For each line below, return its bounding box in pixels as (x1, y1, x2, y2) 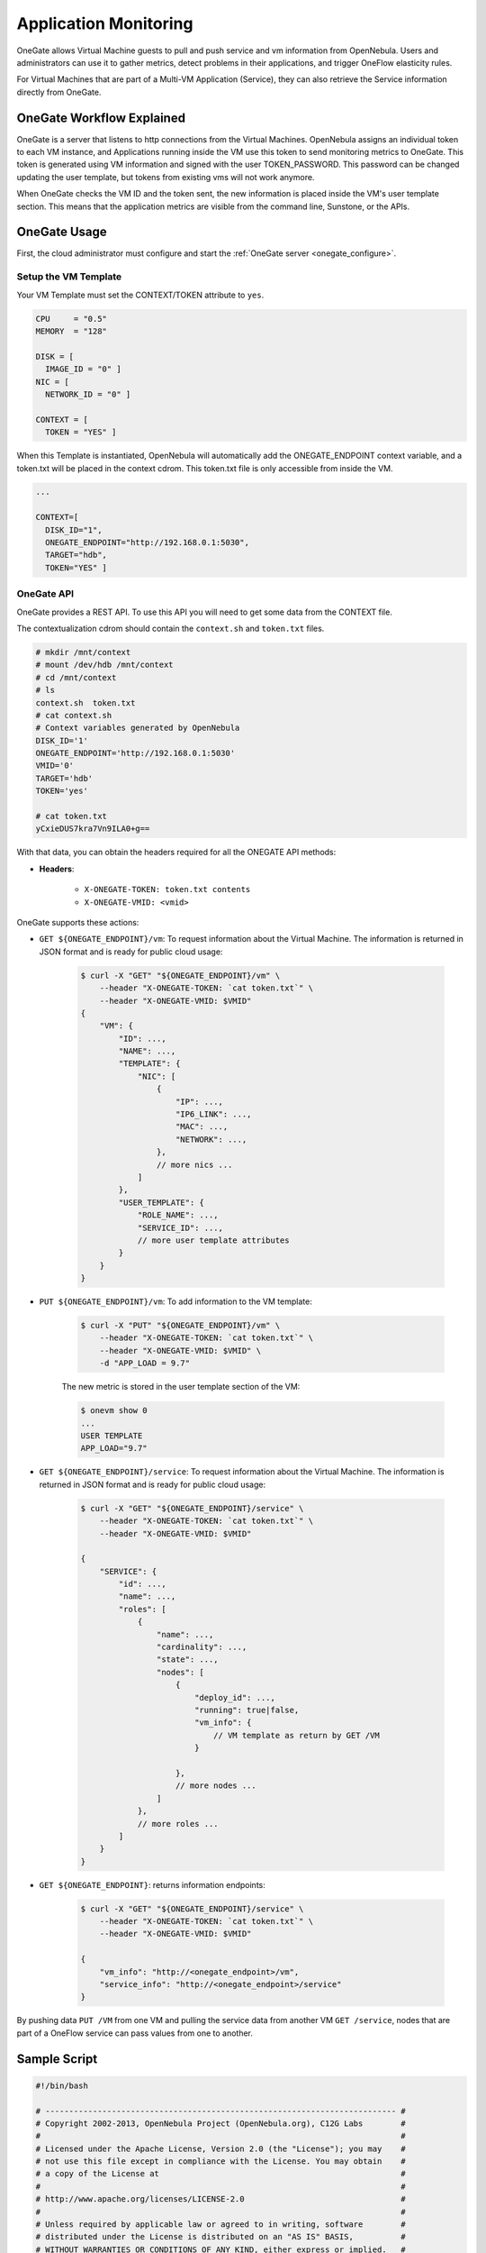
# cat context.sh (35, 710, 112, 720)
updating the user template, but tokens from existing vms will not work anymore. (16, 171, 315, 182)
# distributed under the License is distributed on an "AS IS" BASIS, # (35, 2231, 407, 2242)
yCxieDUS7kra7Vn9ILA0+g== (35, 824, 150, 834)
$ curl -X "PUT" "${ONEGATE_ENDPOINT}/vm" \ (80, 1320, 281, 1331)
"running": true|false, (193, 1704, 300, 1715)
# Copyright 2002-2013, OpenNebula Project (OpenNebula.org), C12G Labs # (35, 2118, 407, 2129)
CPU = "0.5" (35, 314, 108, 324)
